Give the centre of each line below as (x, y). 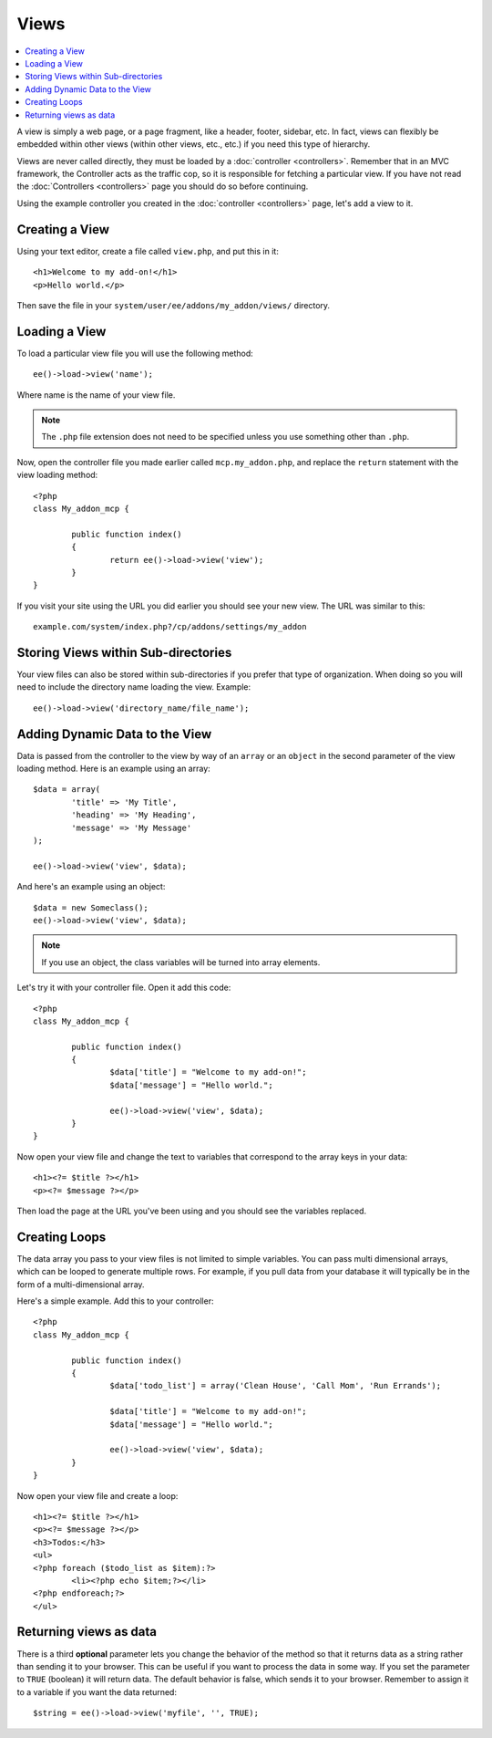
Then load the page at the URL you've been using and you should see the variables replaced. (192, 1211)
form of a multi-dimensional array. (81, 1284)
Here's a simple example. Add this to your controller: (115, 1301)
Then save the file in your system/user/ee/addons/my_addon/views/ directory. (174, 305)
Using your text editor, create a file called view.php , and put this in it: (148, 251)
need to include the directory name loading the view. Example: (134, 687)
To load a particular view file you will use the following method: (135, 353)
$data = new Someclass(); (91, 907)
